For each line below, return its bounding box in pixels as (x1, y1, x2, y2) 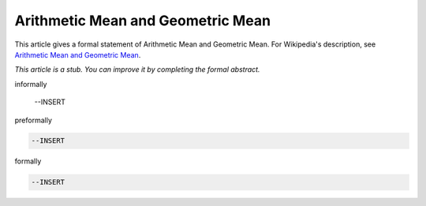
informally (14, 79, 47, 88)
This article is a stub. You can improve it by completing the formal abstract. (14, 65, 260, 74)
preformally (14, 115, 53, 125)
